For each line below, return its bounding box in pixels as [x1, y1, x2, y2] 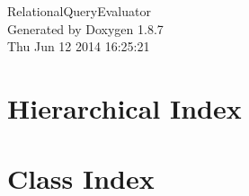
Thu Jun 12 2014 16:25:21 [7, 37, 150, 56]
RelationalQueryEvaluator [7, 2, 151, 20]
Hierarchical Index [7, 89, 242, 126]
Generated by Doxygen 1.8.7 [7, 19, 164, 38]
